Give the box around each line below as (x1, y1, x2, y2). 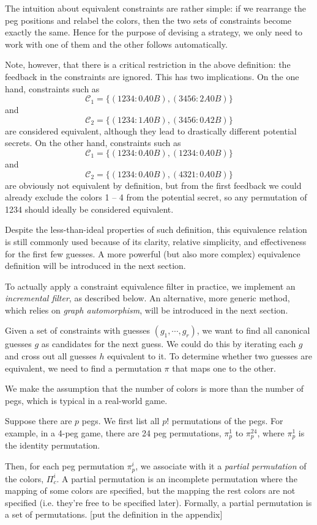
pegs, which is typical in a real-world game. (5, 394, 168, 406)
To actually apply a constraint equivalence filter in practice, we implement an (5, 279, 296, 292)
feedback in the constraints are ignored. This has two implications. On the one (5, 70, 299, 83)
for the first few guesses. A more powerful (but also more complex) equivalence (5, 247, 300, 260)
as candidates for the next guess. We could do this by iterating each (41, 337, 296, 350)
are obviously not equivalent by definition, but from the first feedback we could (5, 178, 302, 191)
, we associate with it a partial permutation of (135, 460, 307, 472)
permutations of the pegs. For (171, 414, 283, 427)
